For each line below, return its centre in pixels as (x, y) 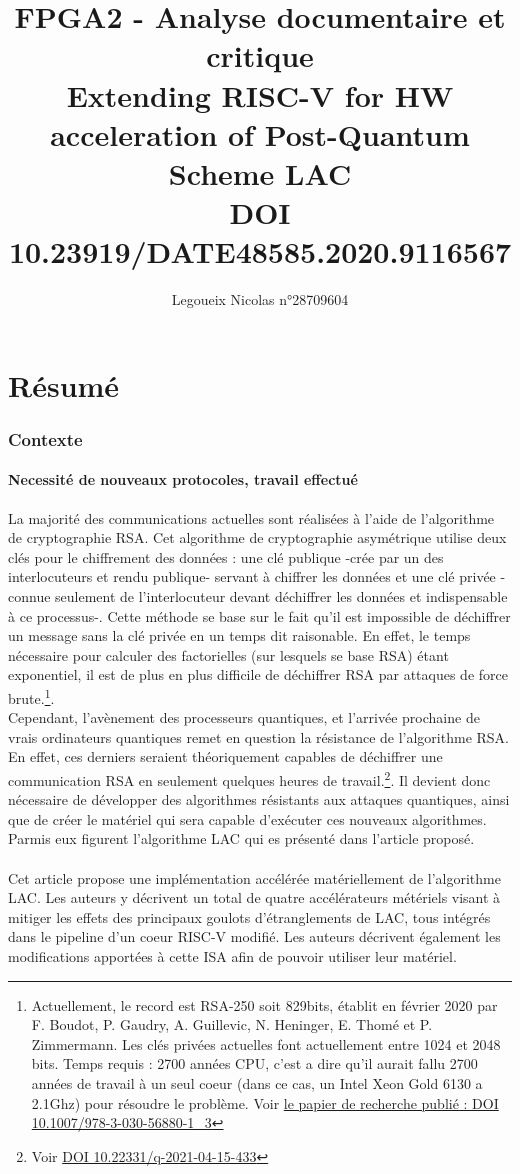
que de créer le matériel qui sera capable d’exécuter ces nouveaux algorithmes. (247, 818)
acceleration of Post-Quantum (260, 133)
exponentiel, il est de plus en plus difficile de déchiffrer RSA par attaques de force (258, 674)
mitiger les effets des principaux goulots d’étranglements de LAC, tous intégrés (249, 916)
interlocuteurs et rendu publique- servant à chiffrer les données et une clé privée (252, 576)
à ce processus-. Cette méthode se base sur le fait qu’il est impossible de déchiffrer (259, 615)
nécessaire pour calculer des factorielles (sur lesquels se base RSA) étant (228, 654)
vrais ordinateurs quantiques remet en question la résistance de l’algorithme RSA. (259, 736)
